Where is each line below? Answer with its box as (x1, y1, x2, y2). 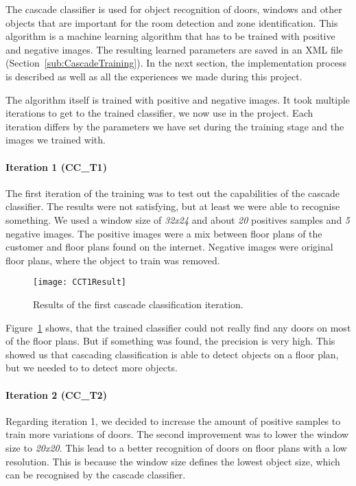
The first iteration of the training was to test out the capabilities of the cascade (5, 185, 340, 200)
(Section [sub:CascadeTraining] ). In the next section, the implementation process (5, 56, 347, 70)
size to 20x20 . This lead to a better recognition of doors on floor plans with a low (5, 440, 347, 454)
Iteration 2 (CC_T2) (5, 387, 107, 402)
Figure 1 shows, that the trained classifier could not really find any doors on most (5, 320, 351, 334)
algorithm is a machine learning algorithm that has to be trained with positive (5, 29, 335, 43)
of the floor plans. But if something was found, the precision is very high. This (5, 334, 335, 348)
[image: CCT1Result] (33, 277, 127, 288)
